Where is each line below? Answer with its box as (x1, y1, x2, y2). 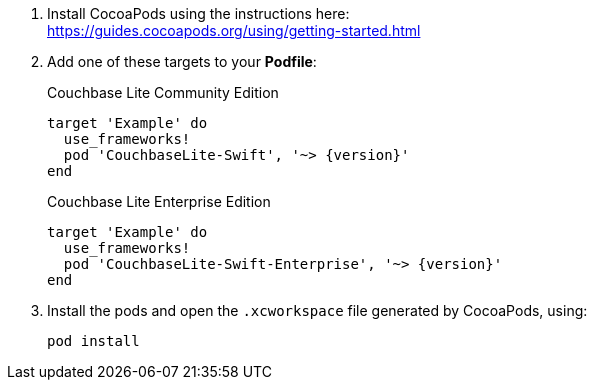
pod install (47, 333, 140, 349)
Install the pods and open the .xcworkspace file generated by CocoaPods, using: (47, 302, 588, 319)
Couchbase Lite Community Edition (47, 84, 279, 101)
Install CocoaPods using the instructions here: (47, 5, 350, 22)
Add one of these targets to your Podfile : (47, 53, 317, 70)
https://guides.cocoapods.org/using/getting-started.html (47, 22, 421, 39)
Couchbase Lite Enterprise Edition (47, 193, 271, 210)
